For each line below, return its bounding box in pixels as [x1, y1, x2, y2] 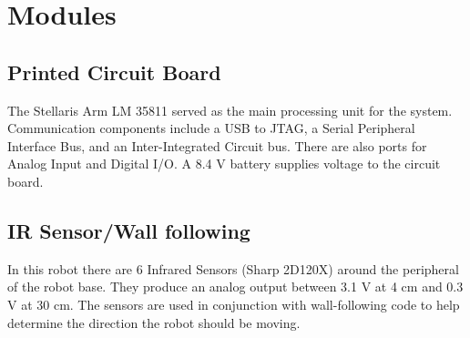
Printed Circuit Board [7, 57, 221, 86]
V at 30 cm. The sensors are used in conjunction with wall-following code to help [7, 294, 460, 313]
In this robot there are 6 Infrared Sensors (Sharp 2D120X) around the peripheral [7, 259, 459, 278]
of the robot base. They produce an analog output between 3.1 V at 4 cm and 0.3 [7, 277, 464, 296]
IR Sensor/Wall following [7, 216, 250, 244]
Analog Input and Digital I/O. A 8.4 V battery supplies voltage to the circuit [7, 154, 441, 173]
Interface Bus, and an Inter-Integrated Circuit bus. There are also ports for [7, 136, 427, 155]
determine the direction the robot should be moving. [7, 312, 301, 332]
